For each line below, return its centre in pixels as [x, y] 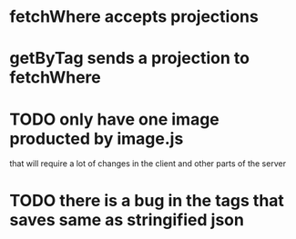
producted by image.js [97, 139]
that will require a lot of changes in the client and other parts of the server [148, 164]
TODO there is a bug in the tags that [147, 200]
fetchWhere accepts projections [134, 17]
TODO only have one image [115, 119]
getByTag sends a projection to [130, 59]
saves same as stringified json [127, 219]
